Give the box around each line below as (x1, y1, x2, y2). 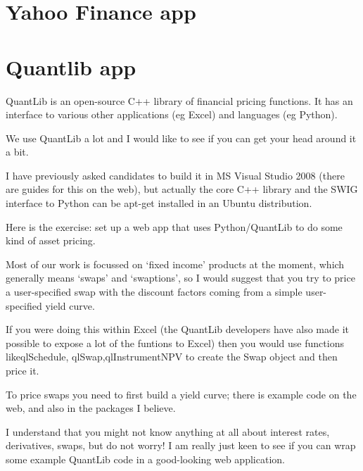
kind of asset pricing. (6, 233, 96, 248)
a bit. (6, 144, 29, 159)
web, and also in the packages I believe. (6, 401, 176, 415)
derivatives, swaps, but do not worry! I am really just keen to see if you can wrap (6, 438, 356, 453)
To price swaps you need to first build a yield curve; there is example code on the (6, 387, 357, 401)
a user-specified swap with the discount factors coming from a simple (6, 284, 302, 299)
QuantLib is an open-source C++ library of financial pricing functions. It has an (6, 93, 353, 108)
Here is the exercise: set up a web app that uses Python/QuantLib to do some (6, 219, 343, 234)
